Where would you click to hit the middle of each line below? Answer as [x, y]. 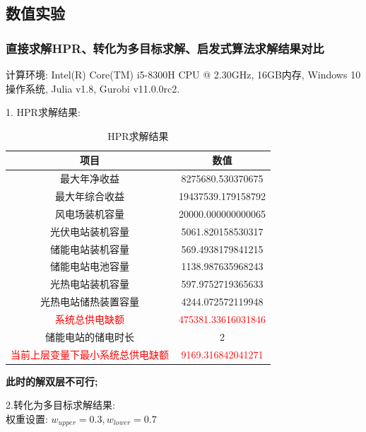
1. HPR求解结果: [43, 112]
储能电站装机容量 [90, 249]
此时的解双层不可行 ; [52, 381]
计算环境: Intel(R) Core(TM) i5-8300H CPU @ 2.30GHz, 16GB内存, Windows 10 [183, 74]
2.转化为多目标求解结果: [60, 405]
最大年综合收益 [90, 196]
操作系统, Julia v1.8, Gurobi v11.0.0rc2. [93, 88]
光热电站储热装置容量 [90, 302]
